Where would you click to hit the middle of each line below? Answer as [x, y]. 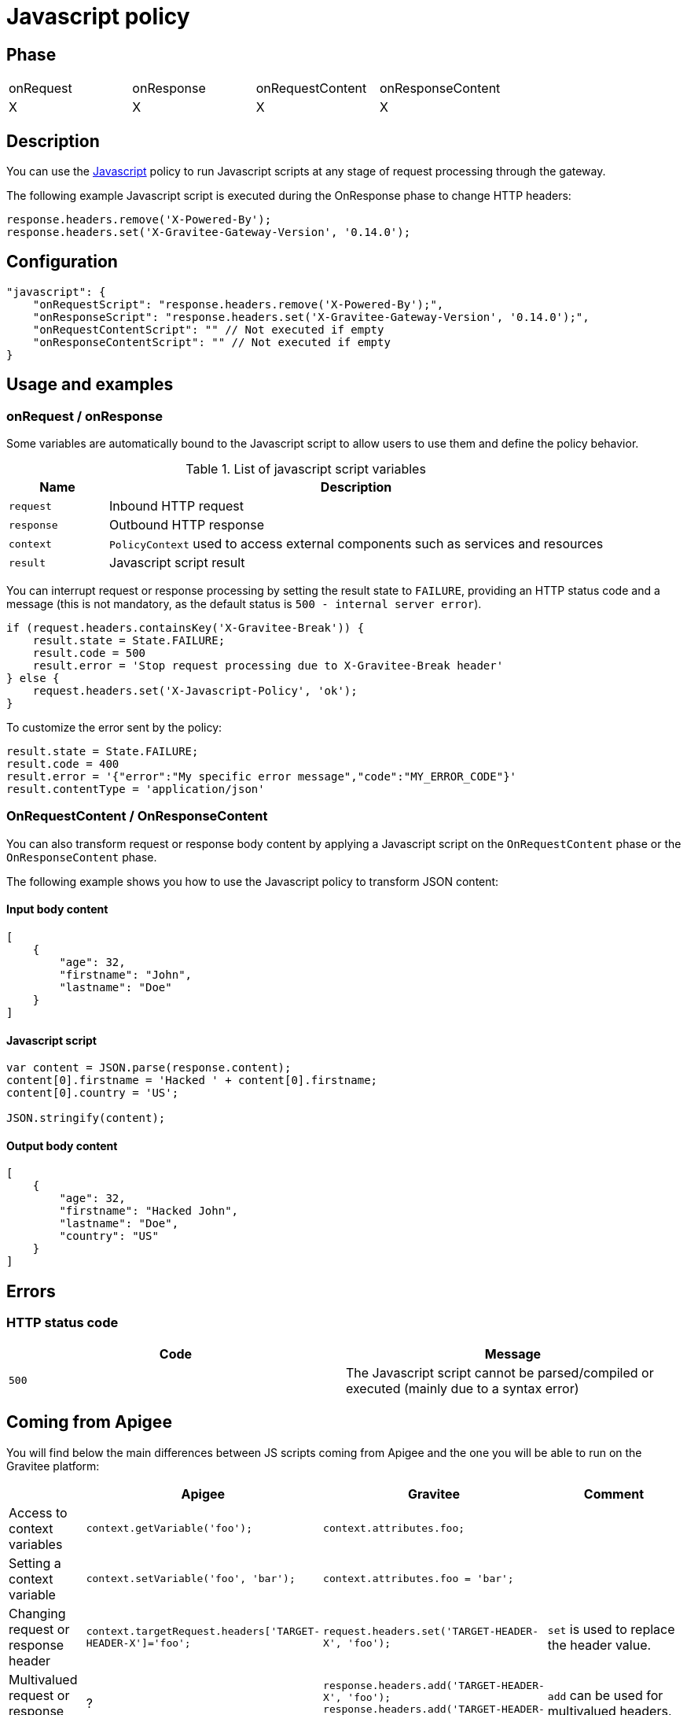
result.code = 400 [63, 764]
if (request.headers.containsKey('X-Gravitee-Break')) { [186, 628]
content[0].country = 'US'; [93, 1093]
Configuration [62, 262]
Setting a [35, 1563]
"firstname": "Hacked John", [149, 1211]
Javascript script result [177, 563]
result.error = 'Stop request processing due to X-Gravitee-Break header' [268, 666]
